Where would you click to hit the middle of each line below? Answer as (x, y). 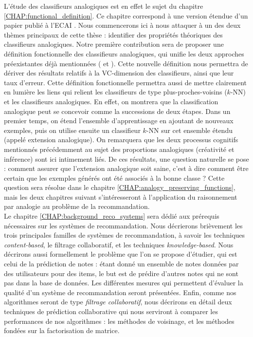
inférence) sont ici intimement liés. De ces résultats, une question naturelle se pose (126, 159)
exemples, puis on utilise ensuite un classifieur (72, 130)
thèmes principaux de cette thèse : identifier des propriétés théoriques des (113, 34)
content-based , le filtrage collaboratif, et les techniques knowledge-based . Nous (119, 244)
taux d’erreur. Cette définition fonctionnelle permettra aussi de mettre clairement (125, 82)
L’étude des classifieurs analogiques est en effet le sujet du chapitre (104, 6)
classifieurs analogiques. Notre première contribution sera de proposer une (114, 44)
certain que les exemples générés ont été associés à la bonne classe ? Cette (114, 178)
